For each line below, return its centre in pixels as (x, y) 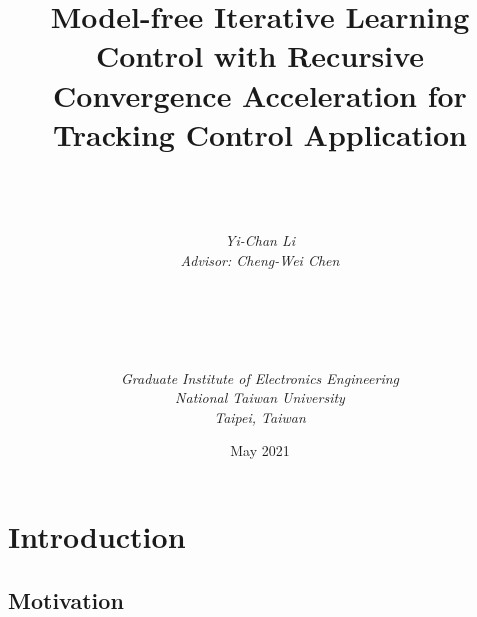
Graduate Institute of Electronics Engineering (259, 377)
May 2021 (260, 450)
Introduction (97, 536)
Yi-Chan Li (260, 240)
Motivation (66, 599)
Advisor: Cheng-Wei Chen (260, 260)
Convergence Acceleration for (260, 94)
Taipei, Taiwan (260, 416)
